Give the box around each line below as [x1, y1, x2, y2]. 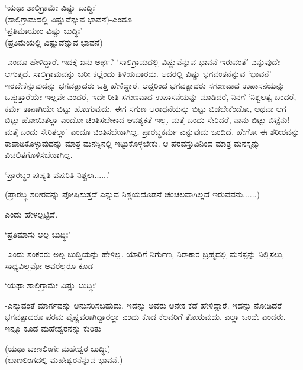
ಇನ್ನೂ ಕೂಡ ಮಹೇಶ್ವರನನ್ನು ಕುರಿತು [5, 322, 101, 335]
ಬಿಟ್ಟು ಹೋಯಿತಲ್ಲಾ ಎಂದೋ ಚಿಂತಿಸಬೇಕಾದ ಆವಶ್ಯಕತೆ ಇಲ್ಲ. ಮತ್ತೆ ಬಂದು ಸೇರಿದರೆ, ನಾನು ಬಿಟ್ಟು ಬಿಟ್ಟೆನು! [5, 113, 290, 126]
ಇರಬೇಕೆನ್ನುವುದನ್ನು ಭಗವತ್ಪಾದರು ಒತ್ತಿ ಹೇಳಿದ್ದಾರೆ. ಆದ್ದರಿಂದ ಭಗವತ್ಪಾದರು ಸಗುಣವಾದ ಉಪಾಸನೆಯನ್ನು [5, 79, 285, 91]
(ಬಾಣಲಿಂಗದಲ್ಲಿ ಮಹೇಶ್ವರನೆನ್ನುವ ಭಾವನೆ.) [5, 353, 123, 366]
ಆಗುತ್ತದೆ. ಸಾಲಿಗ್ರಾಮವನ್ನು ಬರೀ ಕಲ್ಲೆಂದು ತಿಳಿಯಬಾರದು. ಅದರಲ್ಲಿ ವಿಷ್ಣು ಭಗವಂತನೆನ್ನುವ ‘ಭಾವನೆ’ [5, 67, 272, 79]
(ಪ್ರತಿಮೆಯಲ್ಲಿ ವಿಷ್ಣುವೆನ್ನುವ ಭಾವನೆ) [5, 35, 103, 48]
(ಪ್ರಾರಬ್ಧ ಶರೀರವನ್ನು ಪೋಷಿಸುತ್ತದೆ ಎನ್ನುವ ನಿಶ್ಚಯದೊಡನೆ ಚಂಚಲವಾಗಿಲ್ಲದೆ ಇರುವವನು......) [5, 188, 260, 200]
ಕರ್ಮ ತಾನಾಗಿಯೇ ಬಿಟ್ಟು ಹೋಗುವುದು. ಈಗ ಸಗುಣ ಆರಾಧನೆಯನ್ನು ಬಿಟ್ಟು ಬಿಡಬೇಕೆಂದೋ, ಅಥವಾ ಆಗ [5, 102, 286, 114]
